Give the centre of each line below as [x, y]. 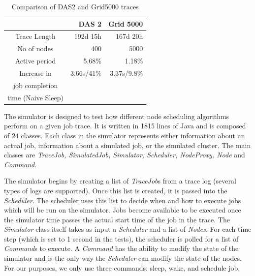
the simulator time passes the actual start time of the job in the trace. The [117, 219]
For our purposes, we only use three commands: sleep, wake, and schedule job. [122, 267]
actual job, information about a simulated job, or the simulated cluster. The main [127, 145]
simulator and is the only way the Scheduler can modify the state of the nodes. [123, 258]
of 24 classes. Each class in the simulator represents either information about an [125, 135]
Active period [35, 61]
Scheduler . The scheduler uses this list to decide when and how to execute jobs [123, 200]
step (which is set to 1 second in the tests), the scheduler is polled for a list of [121, 238]
